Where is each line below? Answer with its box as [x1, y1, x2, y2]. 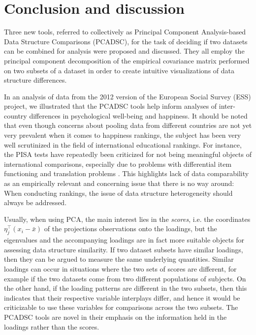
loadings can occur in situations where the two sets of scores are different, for [4, 263, 237, 274]
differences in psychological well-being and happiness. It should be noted [29, 110, 248, 121]
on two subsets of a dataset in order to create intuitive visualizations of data [4, 65, 235, 75]
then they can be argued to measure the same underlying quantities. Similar [4, 254, 234, 264]
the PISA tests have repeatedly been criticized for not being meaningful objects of [4, 149, 252, 159]
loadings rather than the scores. [4, 321, 99, 332]
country [4, 110, 27, 121]
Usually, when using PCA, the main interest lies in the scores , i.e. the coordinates [4, 213, 251, 224]
